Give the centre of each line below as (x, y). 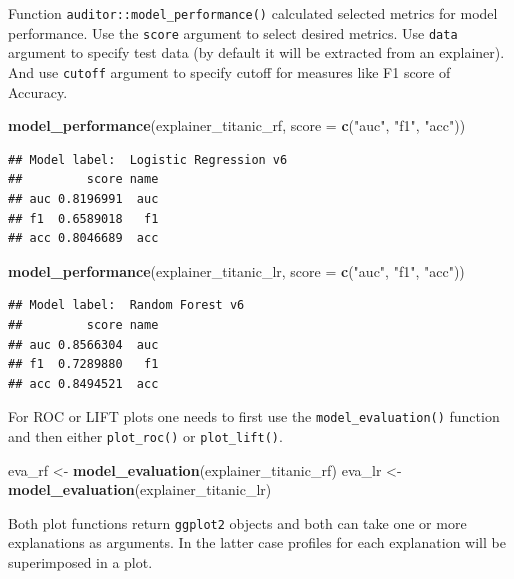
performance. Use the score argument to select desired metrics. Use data (233, 32)
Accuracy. (38, 91)
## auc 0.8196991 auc (83, 198)
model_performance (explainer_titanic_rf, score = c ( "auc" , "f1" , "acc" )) (237, 125)
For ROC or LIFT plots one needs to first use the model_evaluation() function (254, 416)
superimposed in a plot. (80, 562)
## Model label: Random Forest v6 (126, 305)
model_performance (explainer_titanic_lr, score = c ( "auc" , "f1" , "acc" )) (236, 270)
